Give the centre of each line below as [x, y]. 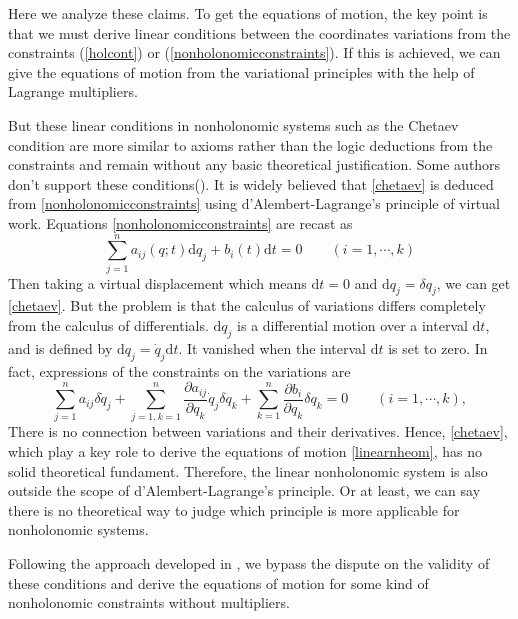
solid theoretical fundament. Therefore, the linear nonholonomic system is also [248, 470]
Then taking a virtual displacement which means [157, 282]
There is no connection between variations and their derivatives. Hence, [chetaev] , [258, 431]
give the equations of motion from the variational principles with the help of [241, 71]
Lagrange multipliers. [73, 91]
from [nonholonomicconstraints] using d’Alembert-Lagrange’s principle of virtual [254, 203]
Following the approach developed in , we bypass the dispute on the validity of [249, 563]
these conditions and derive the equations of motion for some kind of [218, 582]
